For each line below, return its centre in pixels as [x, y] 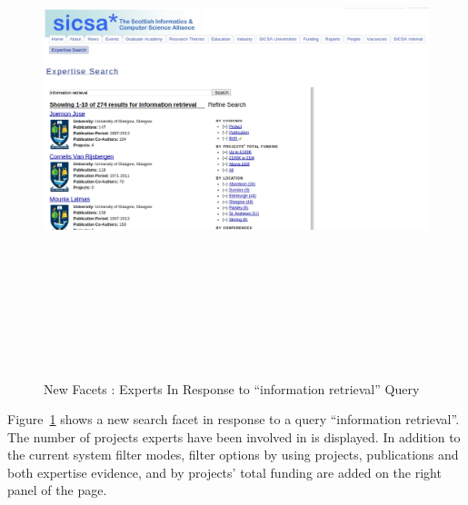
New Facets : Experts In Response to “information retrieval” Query [232, 388]
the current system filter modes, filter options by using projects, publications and [233, 455]
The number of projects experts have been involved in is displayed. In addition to [234, 436]
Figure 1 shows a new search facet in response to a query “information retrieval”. [234, 419]
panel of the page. [57, 490]
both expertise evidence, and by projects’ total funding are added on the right [224, 472]
